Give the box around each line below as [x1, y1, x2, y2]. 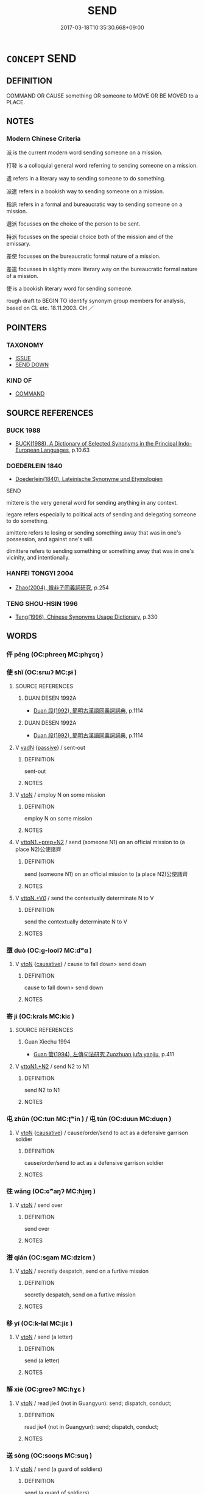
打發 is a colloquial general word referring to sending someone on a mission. [6, 162, 198, 169]
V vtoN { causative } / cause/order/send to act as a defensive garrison [15, 1129, 189, 1136]
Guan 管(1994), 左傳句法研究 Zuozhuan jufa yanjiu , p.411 [33, 1051, 175, 1058]
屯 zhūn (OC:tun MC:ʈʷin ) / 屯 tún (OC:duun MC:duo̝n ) [6, 1115, 172, 1123]
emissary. [6, 240, 31, 247]
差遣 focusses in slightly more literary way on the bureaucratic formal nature [6, 266, 198, 273]
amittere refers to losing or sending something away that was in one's [6, 529, 181, 536]
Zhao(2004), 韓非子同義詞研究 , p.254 [15, 583, 110, 591]
